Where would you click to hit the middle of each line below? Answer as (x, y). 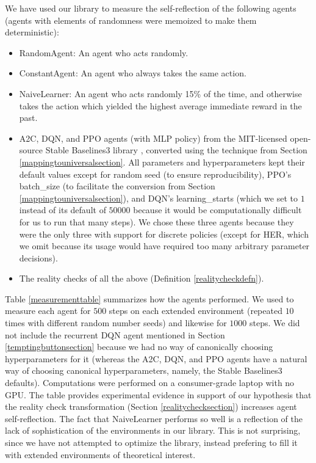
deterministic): (32, 32)
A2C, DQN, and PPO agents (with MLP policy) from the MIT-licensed (153, 138)
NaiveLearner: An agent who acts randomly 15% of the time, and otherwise (160, 93)
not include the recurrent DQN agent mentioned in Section (115, 334)
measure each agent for (48, 311)
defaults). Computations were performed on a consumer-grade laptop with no (150, 383)
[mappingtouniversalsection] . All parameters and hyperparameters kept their (162, 162)
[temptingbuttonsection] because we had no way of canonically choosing (139, 347)
